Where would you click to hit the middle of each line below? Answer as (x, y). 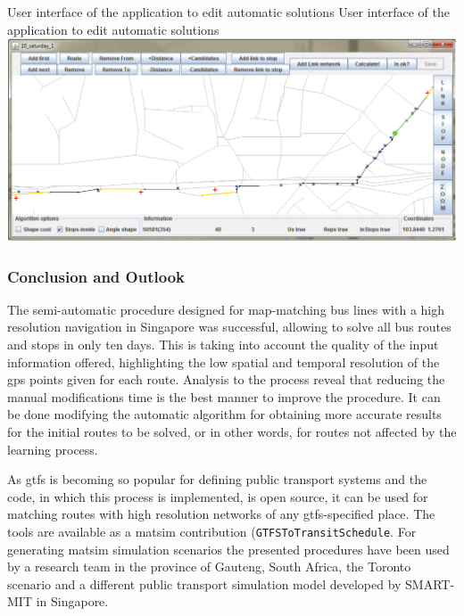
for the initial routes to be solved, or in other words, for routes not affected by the (232, 432)
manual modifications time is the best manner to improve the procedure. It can (224, 396)
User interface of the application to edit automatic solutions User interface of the (228, 12)
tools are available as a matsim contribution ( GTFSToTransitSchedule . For (212, 531)
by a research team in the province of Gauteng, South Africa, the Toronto (209, 567)
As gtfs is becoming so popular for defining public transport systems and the (217, 479)
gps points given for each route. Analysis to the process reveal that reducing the (226, 379)
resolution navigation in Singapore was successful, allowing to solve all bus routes (229, 327)
